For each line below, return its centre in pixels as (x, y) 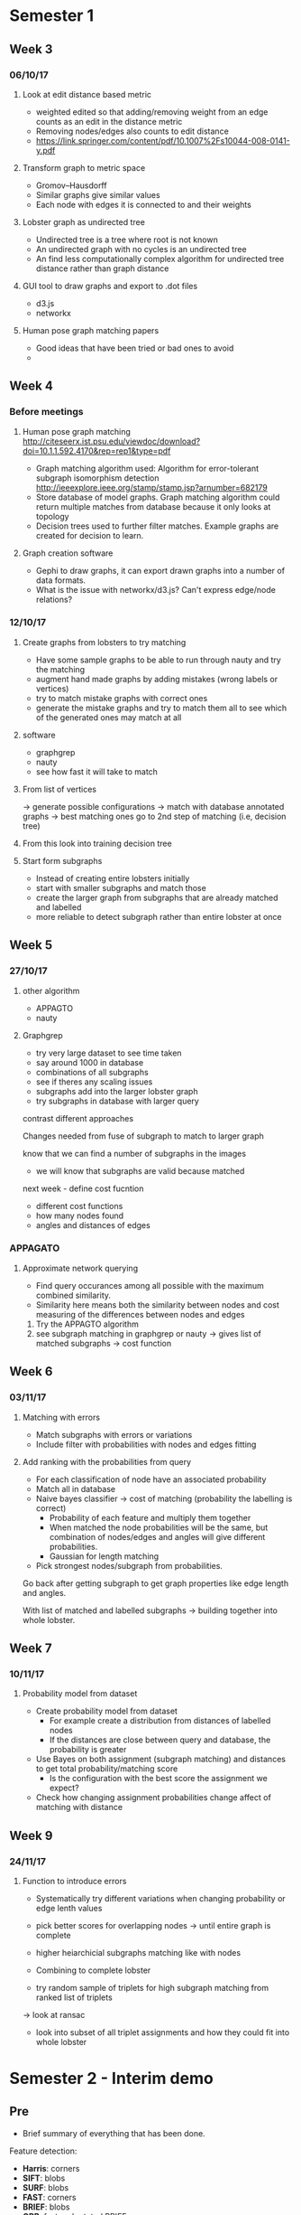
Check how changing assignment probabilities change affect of (154, 1797)
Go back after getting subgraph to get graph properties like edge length (155, 1583)
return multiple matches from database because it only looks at (153, 506)
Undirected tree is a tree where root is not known (127, 239)
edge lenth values (69, 1908)
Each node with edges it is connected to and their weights (144, 204)
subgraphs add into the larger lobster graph (117, 1091)
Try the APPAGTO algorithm (87, 1324)
